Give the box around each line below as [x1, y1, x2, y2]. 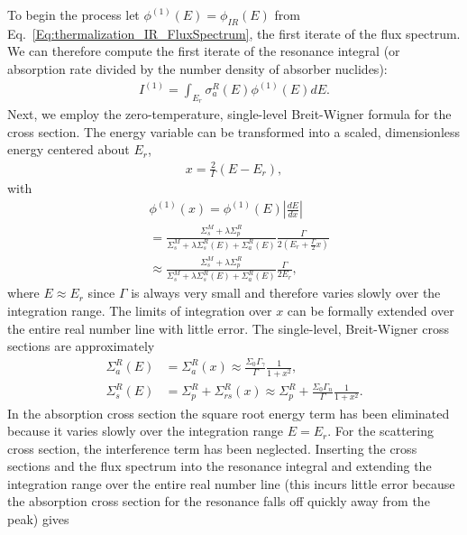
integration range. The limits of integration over [7, 300, 272, 319]
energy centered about [7, 140, 130, 159]
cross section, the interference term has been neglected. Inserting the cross [7, 438, 417, 457]
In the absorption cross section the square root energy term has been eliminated [7, 403, 450, 422]
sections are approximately [7, 337, 155, 355]
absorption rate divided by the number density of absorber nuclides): [7, 59, 388, 78]
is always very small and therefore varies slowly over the [131, 283, 441, 302]
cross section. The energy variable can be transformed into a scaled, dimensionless [7, 122, 461, 141]
